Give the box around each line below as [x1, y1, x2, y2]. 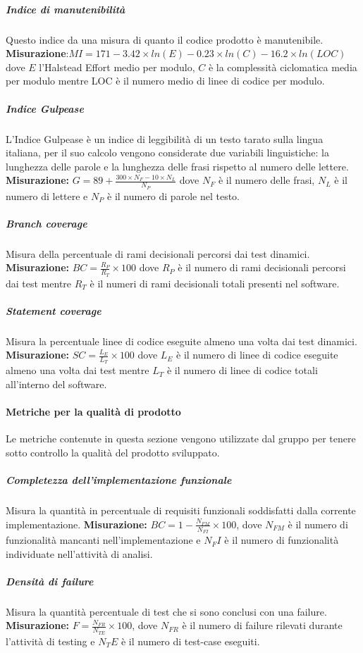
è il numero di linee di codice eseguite [176, 347, 338, 362]
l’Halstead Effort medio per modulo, [39, 59, 195, 74]
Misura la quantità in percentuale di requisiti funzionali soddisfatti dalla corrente [6, 503, 356, 518]
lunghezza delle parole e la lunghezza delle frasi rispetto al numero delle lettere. [6, 158, 349, 173]
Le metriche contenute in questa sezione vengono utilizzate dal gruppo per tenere [6, 431, 356, 446]
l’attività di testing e [6, 633, 95, 648]
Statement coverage [6, 303, 101, 318]
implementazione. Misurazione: [6, 516, 147, 531]
